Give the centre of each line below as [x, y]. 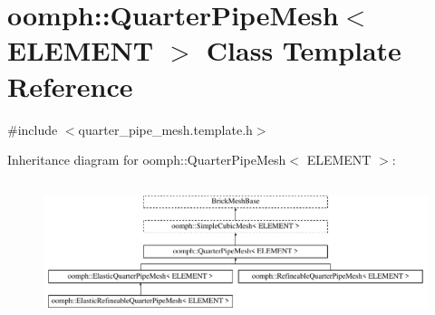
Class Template [304, 50]
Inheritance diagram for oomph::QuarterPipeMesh [147, 160]
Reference [70, 86]
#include [33, 129]
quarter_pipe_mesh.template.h [165, 129]
